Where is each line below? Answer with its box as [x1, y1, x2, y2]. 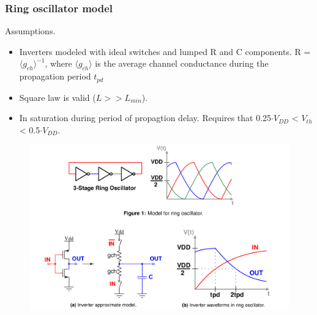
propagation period [19, 70, 91, 83]
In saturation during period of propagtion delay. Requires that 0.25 [19, 111, 272, 124]
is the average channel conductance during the [95, 57, 269, 70]
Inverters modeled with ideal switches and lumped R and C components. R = [19, 45, 311, 57]
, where [45, 57, 72, 70]
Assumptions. [5, 24, 56, 37]
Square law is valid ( [19, 91, 96, 103]
